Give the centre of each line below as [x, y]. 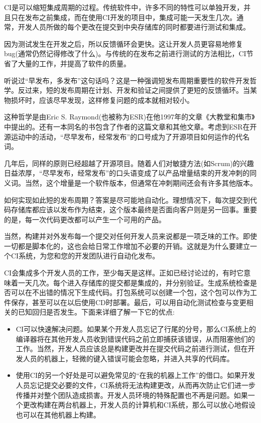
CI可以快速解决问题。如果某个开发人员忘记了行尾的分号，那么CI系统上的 [136, 329]
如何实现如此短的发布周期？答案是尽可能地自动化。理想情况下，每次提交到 [127, 199]
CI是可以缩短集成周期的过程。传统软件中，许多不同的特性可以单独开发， [124, 7]
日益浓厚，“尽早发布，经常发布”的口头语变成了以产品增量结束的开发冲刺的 [127, 173]
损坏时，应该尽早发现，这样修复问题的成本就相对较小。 [102, 100]
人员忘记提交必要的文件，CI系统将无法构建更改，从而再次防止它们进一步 [136, 385]
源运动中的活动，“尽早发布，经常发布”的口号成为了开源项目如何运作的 [120, 136]
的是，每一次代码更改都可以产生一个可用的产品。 [85, 219]
